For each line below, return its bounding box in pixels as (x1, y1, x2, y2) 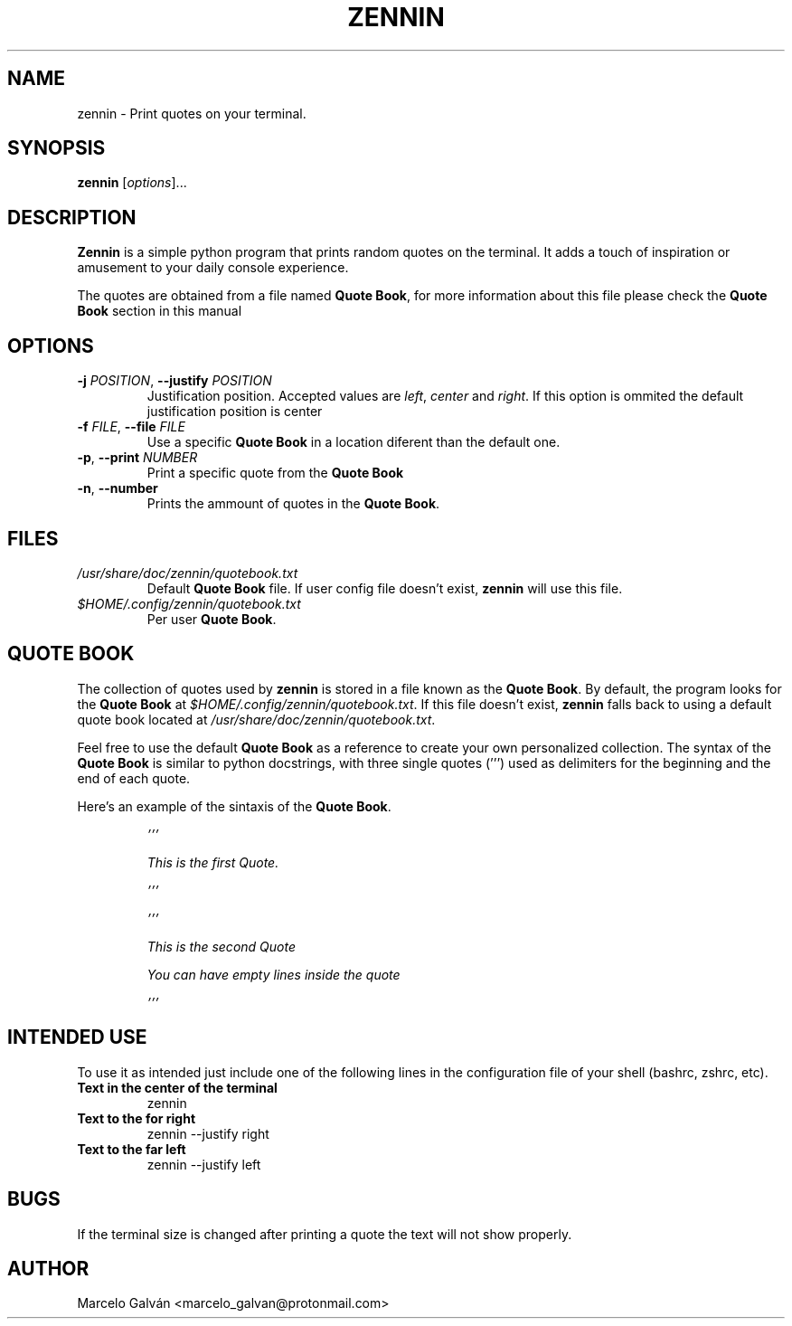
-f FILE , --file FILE (77, 419, 185, 435)
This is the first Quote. (146, 854, 279, 870)
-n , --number (77, 480, 158, 497)
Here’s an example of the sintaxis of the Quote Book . (77, 798, 391, 814)
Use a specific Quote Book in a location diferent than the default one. (146, 434, 561, 450)
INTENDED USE (7, 1026, 147, 1049)
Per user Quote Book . (146, 611, 277, 627)
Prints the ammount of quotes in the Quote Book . (146, 496, 440, 512)
